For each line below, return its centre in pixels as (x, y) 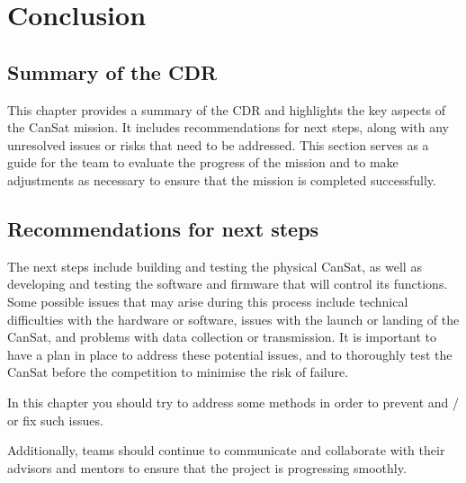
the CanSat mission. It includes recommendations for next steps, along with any (228, 127)
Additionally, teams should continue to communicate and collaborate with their (226, 450)
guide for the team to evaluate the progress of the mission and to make (203, 162)
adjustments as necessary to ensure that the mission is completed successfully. (222, 179)
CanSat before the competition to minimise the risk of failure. (178, 372)
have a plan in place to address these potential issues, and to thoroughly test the (230, 354)
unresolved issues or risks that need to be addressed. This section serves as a (218, 144)
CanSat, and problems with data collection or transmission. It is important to (222, 337)
